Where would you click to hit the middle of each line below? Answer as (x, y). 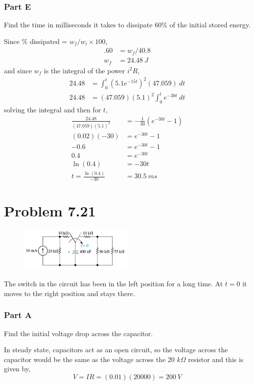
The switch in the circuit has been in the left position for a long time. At (114, 284)
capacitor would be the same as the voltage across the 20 (89, 359)
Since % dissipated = (36, 41)
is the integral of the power (84, 70)
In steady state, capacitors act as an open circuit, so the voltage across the (116, 350)
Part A (18, 315)
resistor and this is (216, 359)
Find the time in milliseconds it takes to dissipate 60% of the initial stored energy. (127, 25)
